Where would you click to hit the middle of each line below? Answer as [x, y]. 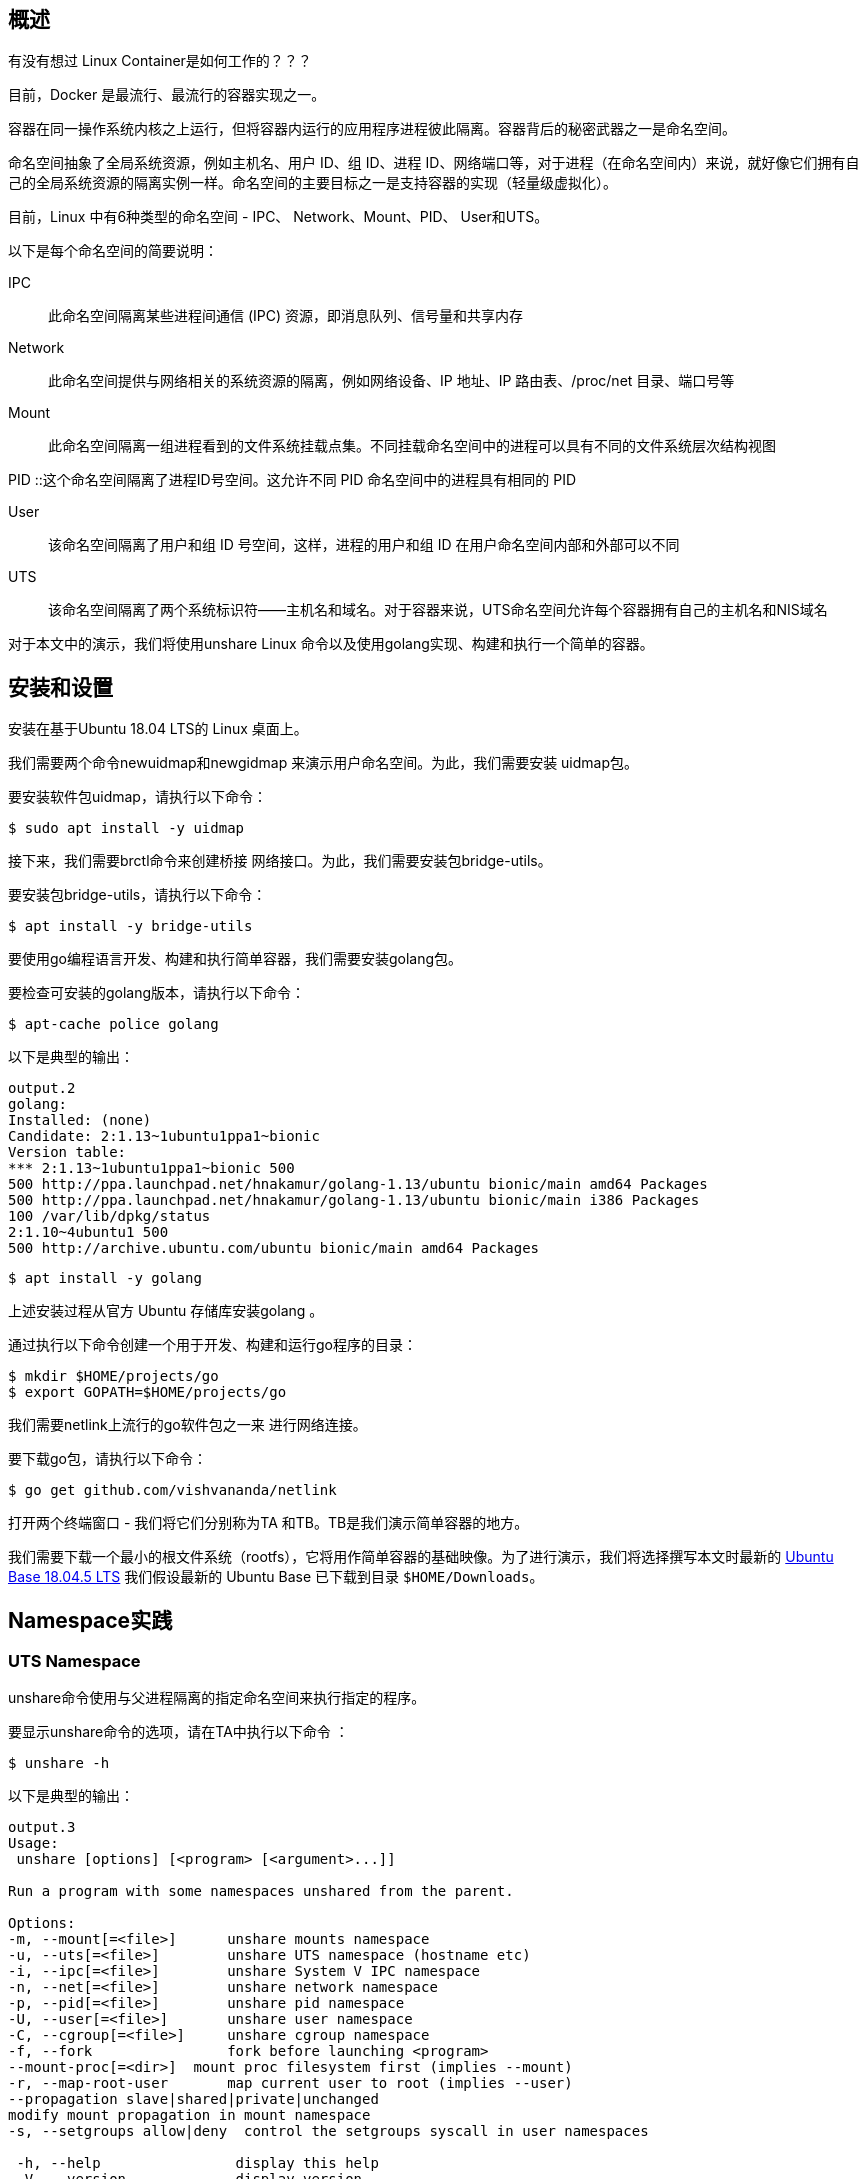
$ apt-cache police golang [113, 1024]
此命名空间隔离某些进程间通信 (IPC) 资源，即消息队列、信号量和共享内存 [286, 316]
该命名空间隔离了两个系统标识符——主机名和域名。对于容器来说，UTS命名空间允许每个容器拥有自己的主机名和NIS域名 [438, 610]
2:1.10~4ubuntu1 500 [88, 1232]
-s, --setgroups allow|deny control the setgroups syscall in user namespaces [328, 2131]
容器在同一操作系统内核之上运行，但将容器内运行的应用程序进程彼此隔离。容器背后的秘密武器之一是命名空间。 [372, 129]
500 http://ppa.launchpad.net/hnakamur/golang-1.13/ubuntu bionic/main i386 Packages [354, 1200]
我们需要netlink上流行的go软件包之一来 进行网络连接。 [187, 1425]
